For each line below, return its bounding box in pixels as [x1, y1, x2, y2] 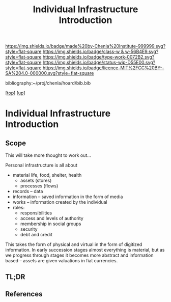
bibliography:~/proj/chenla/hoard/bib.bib [5, 80, 91, 86]
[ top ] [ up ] [5, 90, 25, 96]
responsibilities [20, 210, 52, 216]
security [20, 226, 38, 232]
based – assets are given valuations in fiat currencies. [5, 258, 118, 264]
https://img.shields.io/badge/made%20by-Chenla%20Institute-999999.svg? [5, 43, 166, 49]
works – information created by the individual [12, 199, 108, 205]
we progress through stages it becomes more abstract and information [5, 252, 154, 258]
